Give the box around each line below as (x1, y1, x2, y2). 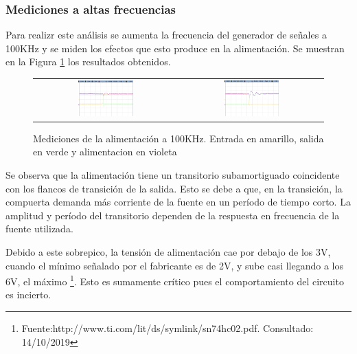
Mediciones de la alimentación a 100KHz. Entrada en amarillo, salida (33, 131, 324, 145)
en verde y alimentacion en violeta (33, 144, 177, 159)
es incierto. (5, 287, 51, 302)
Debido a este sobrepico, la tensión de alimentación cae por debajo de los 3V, (5, 245, 331, 259)
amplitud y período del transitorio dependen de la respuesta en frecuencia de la (5, 208, 340, 222)
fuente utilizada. (5, 221, 73, 236)
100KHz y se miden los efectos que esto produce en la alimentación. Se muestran (5, 41, 345, 55)
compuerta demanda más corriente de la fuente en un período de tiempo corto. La (5, 195, 351, 209)
